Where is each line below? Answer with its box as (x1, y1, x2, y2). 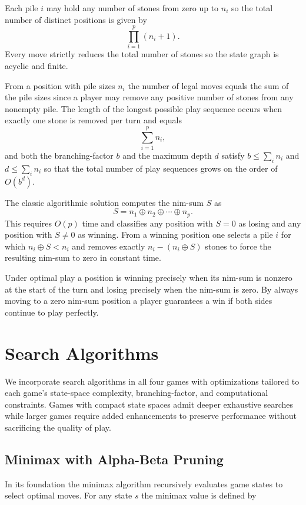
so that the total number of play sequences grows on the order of (44, 162, 278, 174)
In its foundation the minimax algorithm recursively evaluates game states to (5, 477, 283, 490)
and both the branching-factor (5, 149, 114, 161)
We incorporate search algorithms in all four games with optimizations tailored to (5, 375, 300, 387)
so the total (231, 2, 273, 14)
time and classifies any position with (82, 217, 213, 229)
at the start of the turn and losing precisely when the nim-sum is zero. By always (5, 283, 298, 295)
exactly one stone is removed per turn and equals (5, 114, 182, 126)
